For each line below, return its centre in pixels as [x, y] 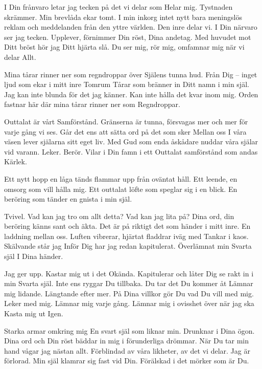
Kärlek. [16, 161]
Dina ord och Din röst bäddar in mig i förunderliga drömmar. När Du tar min [127, 341]
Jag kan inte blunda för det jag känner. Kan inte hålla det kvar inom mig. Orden [131, 94]
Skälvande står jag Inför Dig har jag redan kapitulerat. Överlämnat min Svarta [128, 246]
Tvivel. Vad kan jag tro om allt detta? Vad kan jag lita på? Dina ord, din [119, 216]
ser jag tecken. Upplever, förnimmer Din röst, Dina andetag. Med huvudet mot [128, 37]
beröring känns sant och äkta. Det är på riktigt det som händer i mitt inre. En [127, 226]
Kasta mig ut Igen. [34, 313]
